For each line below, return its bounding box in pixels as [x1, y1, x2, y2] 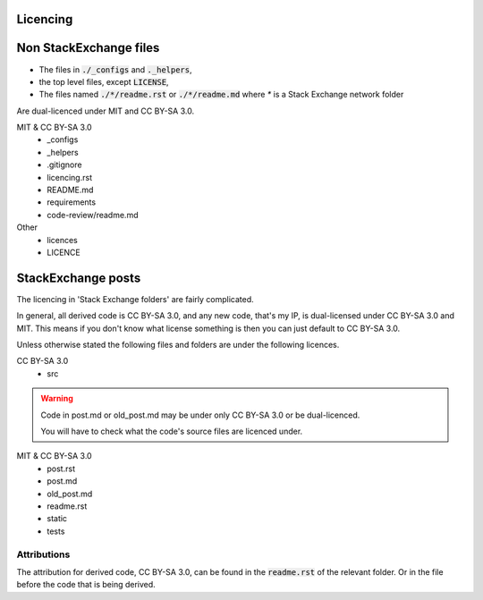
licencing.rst [47, 172, 93, 182]
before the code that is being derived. [16, 579, 156, 590]
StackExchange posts [16, 270, 141, 285]
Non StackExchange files [16, 40, 160, 55]
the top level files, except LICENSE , [38, 76, 169, 87]
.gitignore [47, 159, 82, 170]
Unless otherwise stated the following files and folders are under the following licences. [16, 340, 340, 351]
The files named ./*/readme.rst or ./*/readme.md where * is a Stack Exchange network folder [38, 89, 404, 100]
